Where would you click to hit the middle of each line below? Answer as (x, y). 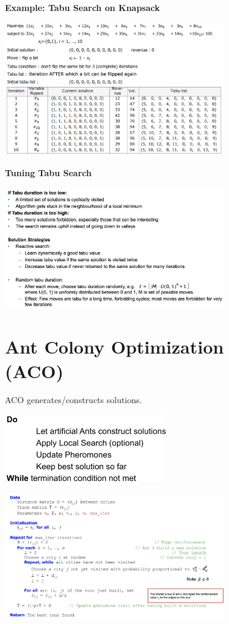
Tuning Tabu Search (48, 173)
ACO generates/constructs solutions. (74, 400)
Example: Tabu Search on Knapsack (82, 7)
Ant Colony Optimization (114, 347)
